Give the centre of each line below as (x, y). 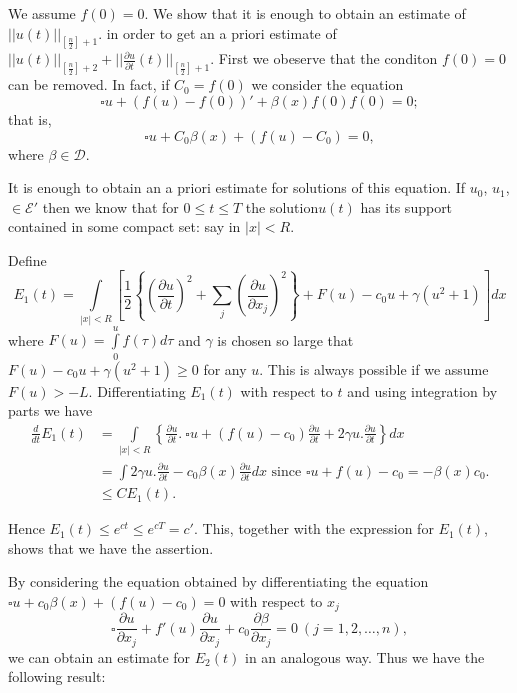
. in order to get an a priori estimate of (217, 32)
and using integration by (422, 390)
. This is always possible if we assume (374, 368)
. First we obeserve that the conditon (324, 58)
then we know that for (110, 206)
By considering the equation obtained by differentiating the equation (218, 581)
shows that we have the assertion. (111, 547)
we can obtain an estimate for (99, 656)
